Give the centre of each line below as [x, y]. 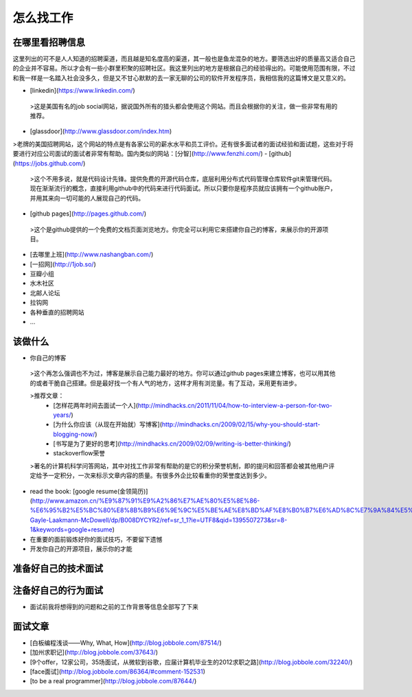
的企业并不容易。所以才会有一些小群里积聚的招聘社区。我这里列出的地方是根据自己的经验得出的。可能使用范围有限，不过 [184, 68]
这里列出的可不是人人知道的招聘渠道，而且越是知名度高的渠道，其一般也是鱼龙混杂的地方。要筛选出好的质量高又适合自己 [184, 59]
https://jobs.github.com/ [49, 163]
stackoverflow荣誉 [79, 453]
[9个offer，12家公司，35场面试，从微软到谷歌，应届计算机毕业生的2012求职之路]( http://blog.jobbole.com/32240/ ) [191, 662]
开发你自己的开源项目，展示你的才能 [81, 549]
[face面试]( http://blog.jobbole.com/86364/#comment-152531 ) [118, 671]
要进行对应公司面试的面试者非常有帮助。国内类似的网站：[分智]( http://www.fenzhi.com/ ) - [140, 154]
